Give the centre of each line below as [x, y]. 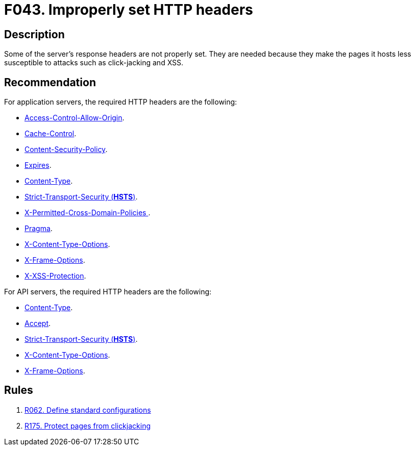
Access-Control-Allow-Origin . [75, 118]
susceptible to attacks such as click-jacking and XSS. [94, 63]
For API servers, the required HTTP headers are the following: [108, 292]
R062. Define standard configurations [88, 410]
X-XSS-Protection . [55, 276]
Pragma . [39, 229]
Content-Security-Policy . [66, 149]
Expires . [38, 165]
